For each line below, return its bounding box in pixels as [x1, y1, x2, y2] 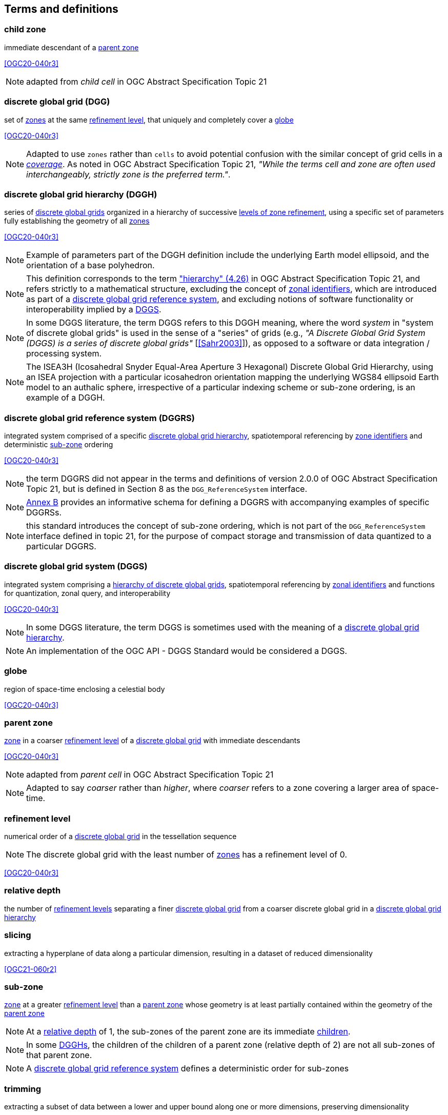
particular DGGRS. [26, 541, 96, 552]
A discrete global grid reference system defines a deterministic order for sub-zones [26, 1063, 349, 1074]
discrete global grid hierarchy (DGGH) [4, 189, 157, 200]
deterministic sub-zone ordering [4, 440, 113, 449]
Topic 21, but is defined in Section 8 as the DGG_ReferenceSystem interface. [26, 484, 308, 494]
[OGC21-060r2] [4, 964, 57, 973]
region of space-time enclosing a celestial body [4, 684, 165, 693]
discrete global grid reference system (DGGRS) [4, 412, 195, 423]
